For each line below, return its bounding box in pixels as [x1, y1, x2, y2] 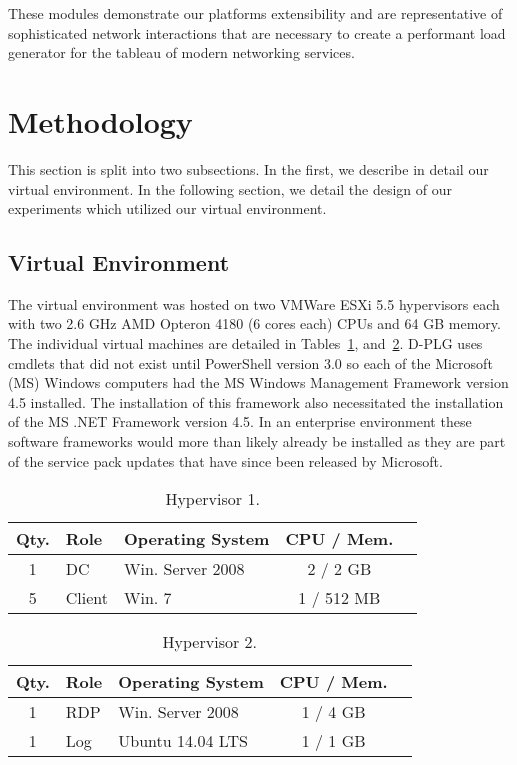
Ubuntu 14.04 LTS [118, 729, 248, 753]
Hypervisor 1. [165, 487, 260, 511]
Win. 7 [123, 586, 172, 610]
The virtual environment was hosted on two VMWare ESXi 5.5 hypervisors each [8, 293, 500, 314]
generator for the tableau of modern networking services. [8, 42, 355, 63]
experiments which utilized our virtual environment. [8, 198, 327, 219]
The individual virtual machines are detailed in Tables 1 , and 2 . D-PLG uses [8, 333, 483, 354]
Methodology [8, 100, 193, 141]
